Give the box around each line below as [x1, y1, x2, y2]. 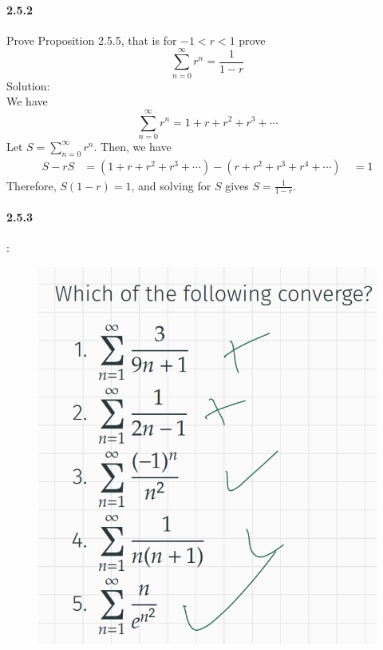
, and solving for [131, 177, 211, 193]
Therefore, [6, 177, 57, 193]
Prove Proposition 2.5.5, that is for [6, 31, 177, 48]
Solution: [6, 77, 50, 94]
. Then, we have [93, 138, 172, 154]
